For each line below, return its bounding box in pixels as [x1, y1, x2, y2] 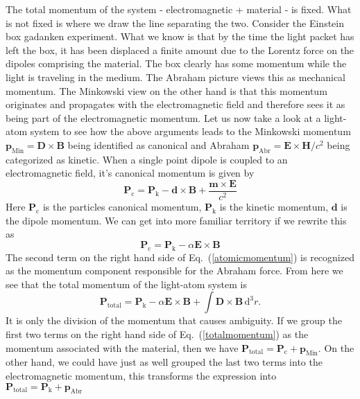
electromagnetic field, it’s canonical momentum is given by [6, 166, 255, 180]
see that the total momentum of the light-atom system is [6, 276, 247, 291]
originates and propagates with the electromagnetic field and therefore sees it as [6, 97, 345, 112]
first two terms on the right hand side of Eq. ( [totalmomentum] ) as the [6, 326, 309, 341]
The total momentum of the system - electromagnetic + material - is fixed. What [6, 2, 352, 16]
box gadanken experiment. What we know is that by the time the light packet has [6, 29, 354, 44]
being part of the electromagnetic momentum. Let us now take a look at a [6, 110, 321, 125]
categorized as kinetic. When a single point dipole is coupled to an [6, 152, 288, 166]
